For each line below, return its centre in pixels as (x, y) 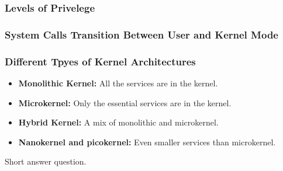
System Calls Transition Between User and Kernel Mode (141, 34)
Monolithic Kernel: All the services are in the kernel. (118, 83)
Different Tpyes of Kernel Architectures (100, 61)
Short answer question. (46, 161)
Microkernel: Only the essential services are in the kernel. (125, 102)
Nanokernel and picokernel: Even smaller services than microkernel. (147, 142)
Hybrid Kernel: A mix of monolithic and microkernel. (118, 122)
